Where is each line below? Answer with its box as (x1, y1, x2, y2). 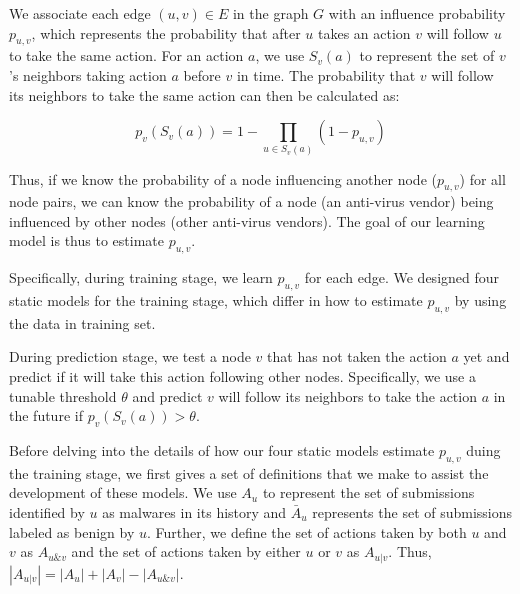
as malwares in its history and (102, 502, 287, 523)
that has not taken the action (267, 346, 447, 367)
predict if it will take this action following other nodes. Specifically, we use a (9, 366, 476, 387)
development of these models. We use (9, 482, 237, 503)
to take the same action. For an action (9, 45, 244, 66)
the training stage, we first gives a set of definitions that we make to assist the (9, 462, 489, 483)
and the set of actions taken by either (71, 541, 301, 562)
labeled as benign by (9, 521, 135, 542)
